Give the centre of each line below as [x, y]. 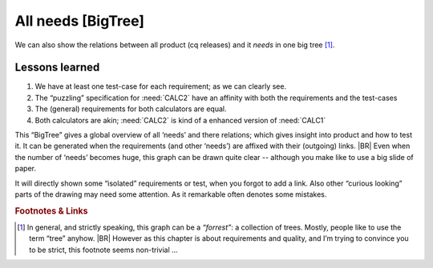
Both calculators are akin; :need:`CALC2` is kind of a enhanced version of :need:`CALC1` [180, 120]
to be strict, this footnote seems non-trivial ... [103, 250]
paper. [25, 169]
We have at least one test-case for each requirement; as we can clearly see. [161, 86]
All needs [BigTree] [79, 21]
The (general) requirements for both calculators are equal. [131, 109]
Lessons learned [57, 68]
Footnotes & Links [51, 210]
